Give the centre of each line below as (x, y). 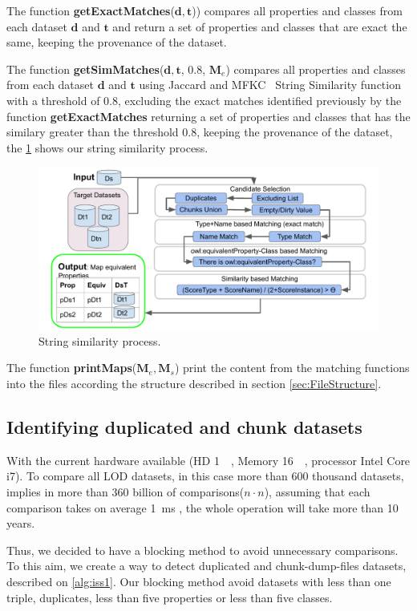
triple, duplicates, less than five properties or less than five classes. (170, 597)
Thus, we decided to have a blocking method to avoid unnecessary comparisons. (202, 550)
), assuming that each (317, 492)
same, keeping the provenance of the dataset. (117, 42)
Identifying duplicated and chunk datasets (184, 427)
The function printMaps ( (72, 368)
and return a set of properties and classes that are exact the (260, 26)
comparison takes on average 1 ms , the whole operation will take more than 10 (202, 507)
